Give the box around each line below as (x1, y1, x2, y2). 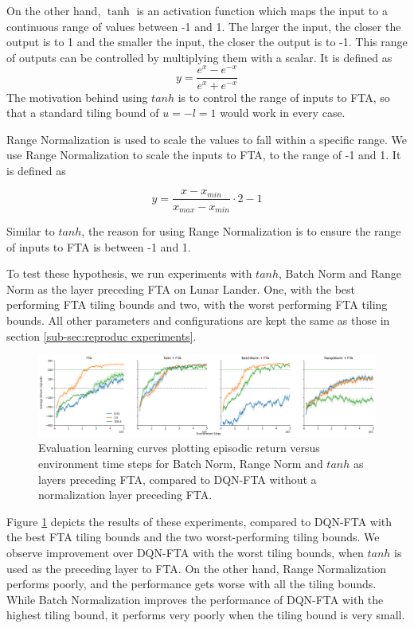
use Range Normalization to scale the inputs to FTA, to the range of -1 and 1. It (6, 146, 401, 163)
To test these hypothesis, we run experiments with (6, 265, 252, 282)
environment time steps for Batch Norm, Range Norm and (38, 455, 323, 472)
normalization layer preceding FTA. (38, 486, 213, 503)
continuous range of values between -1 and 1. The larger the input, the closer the (6, 18, 401, 34)
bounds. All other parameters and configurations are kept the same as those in (6, 311, 390, 328)
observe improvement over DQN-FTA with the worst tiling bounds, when (6, 544, 364, 560)
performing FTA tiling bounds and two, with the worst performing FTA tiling (6, 296, 388, 313)
